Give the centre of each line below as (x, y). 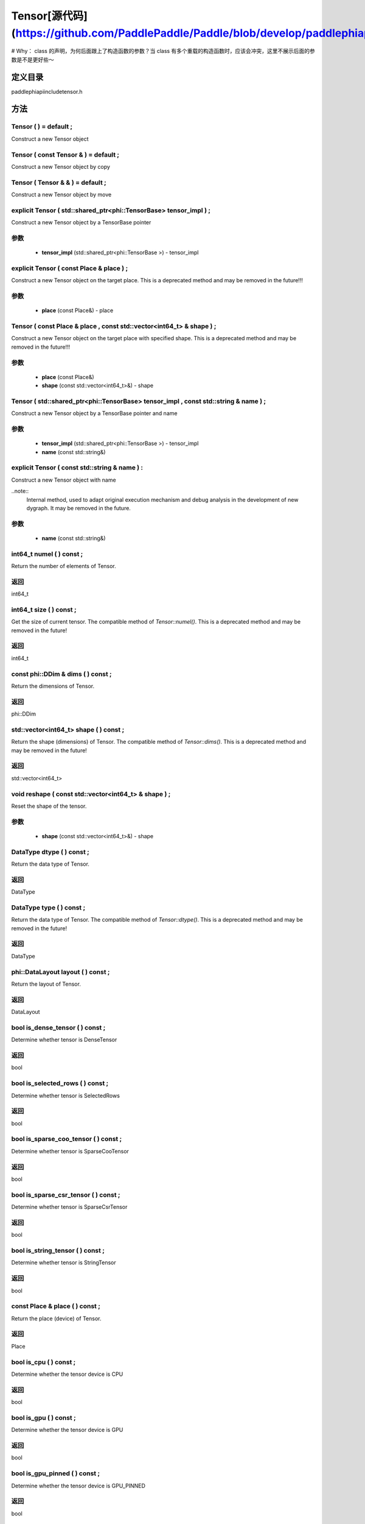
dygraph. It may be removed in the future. (78, 508)
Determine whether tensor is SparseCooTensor (70, 1151)
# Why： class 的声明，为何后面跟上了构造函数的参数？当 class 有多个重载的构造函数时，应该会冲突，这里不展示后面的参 (163, 51)
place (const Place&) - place (78, 310)
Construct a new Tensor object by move (61, 194)
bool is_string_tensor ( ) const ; (58, 1251)
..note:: (20, 491)
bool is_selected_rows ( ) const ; (60, 1083)
